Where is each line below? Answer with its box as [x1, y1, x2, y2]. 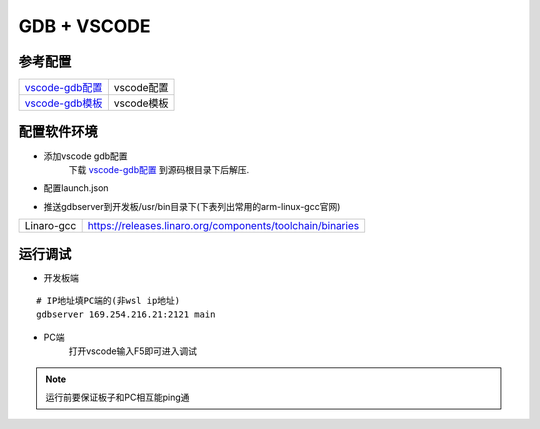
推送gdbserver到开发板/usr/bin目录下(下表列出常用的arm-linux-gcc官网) [43, 200, 341, 212]
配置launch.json [43, 182, 109, 194]
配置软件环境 [18, 123, 98, 140]
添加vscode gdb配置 [43, 150, 129, 162]
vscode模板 [113, 96, 169, 110]
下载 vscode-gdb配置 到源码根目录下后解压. [68, 163, 250, 175]
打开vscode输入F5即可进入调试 [68, 345, 197, 357]
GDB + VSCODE [18, 15, 151, 37]
